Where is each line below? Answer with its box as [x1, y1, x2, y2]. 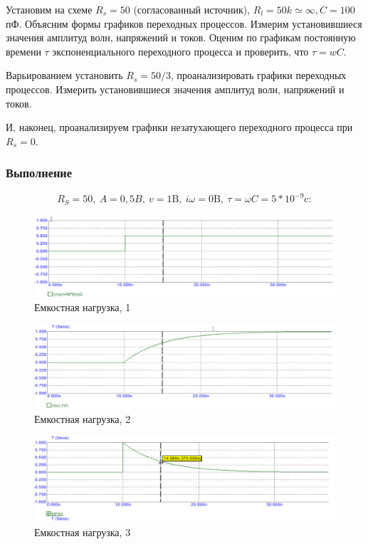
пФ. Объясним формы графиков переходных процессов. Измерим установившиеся [6, 16, 362, 31]
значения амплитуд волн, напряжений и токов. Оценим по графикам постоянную [6, 30, 356, 45]
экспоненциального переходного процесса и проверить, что [52, 43, 309, 58]
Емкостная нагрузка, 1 [34, 300, 131, 315]
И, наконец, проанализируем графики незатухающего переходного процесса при [6, 120, 353, 135]
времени [6, 43, 41, 58]
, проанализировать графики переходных [170, 68, 347, 83]
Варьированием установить [6, 68, 123, 83]
